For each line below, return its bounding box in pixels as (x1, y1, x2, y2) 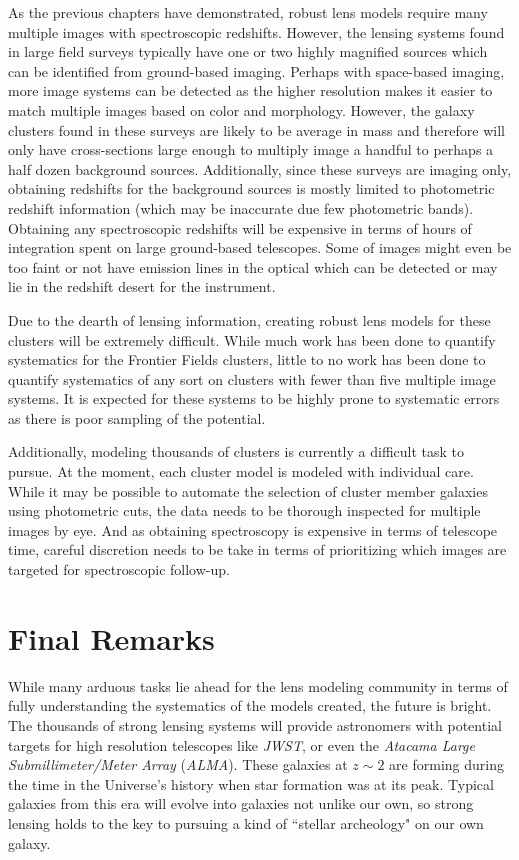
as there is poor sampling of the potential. (8, 407, 266, 428)
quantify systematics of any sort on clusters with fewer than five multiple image (8, 368, 496, 389)
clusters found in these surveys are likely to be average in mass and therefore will (8, 119, 505, 140)
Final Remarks (8, 617, 215, 658)
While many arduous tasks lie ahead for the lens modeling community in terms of (8, 675, 508, 696)
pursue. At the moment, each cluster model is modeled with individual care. (8, 461, 474, 482)
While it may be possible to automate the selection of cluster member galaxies (8, 480, 488, 501)
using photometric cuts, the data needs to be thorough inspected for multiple (8, 500, 481, 521)
